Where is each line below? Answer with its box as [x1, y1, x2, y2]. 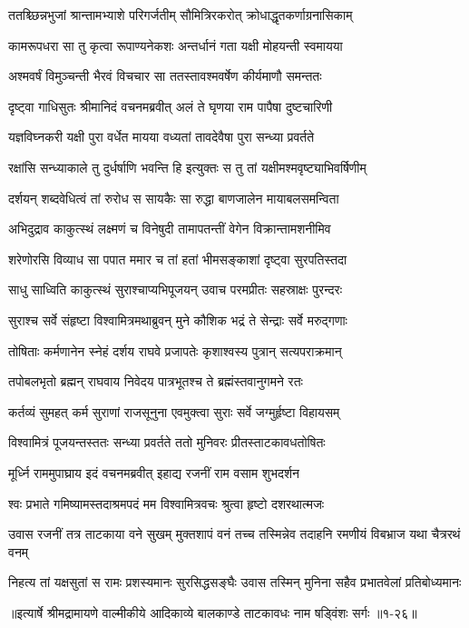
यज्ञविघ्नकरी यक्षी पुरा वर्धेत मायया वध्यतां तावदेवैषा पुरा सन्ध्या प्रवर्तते [8, 127, 315, 146]
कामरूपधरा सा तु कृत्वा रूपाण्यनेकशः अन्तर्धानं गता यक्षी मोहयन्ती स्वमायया [8, 35, 343, 55]
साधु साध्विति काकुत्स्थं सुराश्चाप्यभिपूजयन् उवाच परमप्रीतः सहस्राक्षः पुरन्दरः [8, 280, 343, 299]
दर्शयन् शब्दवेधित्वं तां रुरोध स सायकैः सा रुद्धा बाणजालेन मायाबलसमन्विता [8, 188, 339, 207]
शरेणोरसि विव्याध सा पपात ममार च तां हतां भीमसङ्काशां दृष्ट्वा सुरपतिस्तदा [8, 249, 347, 268]
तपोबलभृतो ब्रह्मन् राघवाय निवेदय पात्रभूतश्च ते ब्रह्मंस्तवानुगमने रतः [8, 372, 303, 391]
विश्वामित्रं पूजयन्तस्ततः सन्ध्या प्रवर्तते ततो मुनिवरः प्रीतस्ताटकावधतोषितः [8, 433, 326, 452]
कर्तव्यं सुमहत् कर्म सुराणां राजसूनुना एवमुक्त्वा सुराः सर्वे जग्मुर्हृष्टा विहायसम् [8, 402, 340, 421]
